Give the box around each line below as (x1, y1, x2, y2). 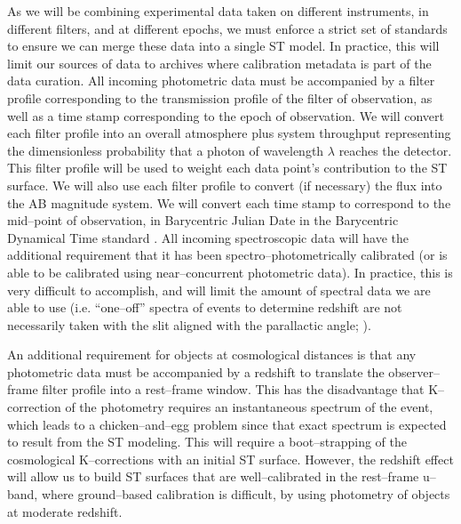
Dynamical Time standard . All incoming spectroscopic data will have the (7, 228, 409, 246)
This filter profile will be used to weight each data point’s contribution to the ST (7, 158, 448, 177)
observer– (388, 362, 440, 381)
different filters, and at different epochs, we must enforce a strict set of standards (7, 19, 448, 37)
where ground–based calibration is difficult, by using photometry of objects (41, 485, 450, 504)
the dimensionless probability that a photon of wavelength (7, 141, 324, 159)
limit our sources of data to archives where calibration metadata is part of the (7, 53, 432, 72)
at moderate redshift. (7, 502, 123, 520)
